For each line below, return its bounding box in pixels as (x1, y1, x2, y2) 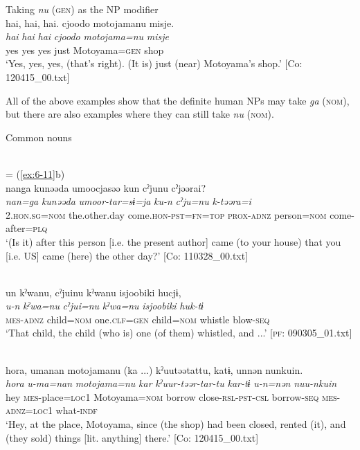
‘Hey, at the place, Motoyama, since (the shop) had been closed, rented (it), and (6, 417, 346, 431)
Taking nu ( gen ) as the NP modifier (6, 2, 159, 16)
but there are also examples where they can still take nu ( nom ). (6, 107, 274, 121)
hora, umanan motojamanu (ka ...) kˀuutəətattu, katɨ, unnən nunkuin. (6, 362, 303, 377)
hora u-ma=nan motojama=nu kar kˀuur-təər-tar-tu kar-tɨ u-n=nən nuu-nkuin (6, 376, 337, 390)
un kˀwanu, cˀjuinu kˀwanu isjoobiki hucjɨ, (6, 285, 181, 299)
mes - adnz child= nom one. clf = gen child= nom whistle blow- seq (6, 312, 270, 326)
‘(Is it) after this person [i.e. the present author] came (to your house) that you (6, 234, 341, 249)
